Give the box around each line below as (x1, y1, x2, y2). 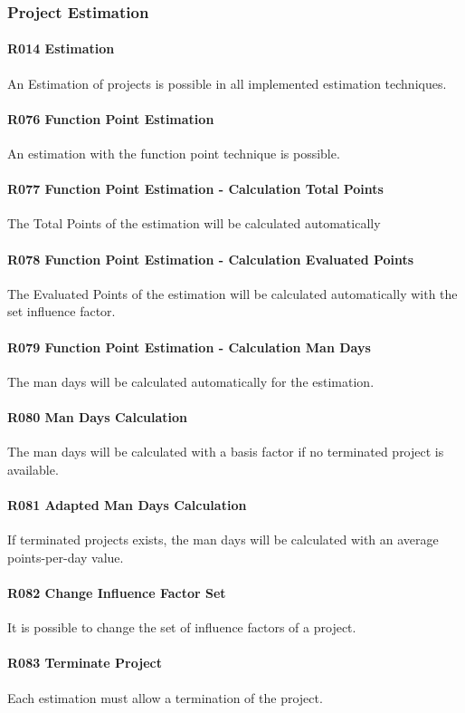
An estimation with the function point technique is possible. (7, 144, 340, 163)
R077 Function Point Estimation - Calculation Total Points (7, 179, 384, 198)
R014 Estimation (7, 39, 115, 58)
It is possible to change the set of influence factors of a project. (7, 618, 356, 637)
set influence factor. (7, 302, 116, 321)
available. (7, 459, 59, 478)
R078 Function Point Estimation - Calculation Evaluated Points (7, 249, 414, 268)
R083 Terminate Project (7, 653, 162, 672)
